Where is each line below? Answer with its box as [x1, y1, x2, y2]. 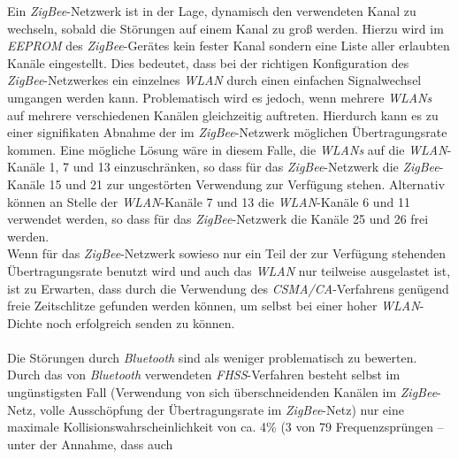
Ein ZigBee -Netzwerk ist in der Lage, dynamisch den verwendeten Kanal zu [7, 2, 416, 19]
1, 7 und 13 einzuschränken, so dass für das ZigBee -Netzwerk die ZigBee [49, 157, 439, 176]
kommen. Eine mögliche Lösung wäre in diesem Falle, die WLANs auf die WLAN [7, 140, 447, 158]
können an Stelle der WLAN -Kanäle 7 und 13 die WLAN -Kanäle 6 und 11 [7, 192, 410, 210]
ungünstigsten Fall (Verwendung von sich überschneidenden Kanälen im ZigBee [7, 383, 438, 402]
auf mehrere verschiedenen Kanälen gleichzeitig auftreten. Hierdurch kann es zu [7, 105, 439, 124]
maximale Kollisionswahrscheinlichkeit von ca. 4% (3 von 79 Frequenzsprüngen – [7, 417, 444, 436]
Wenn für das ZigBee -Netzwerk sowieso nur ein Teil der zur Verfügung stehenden [7, 244, 447, 263]
